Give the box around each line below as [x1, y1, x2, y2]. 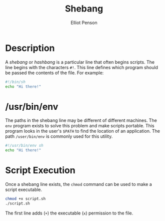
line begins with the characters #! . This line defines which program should [5, 64, 158, 70]
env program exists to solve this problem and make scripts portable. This [5, 123, 154, 129]
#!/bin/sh [5, 79, 26, 84]
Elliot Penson [70, 20, 97, 26]
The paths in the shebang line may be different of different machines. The [5, 117, 157, 123]
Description [5, 42, 55, 54]
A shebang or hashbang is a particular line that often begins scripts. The [5, 59, 155, 65]
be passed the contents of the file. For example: [5, 70, 104, 76]
